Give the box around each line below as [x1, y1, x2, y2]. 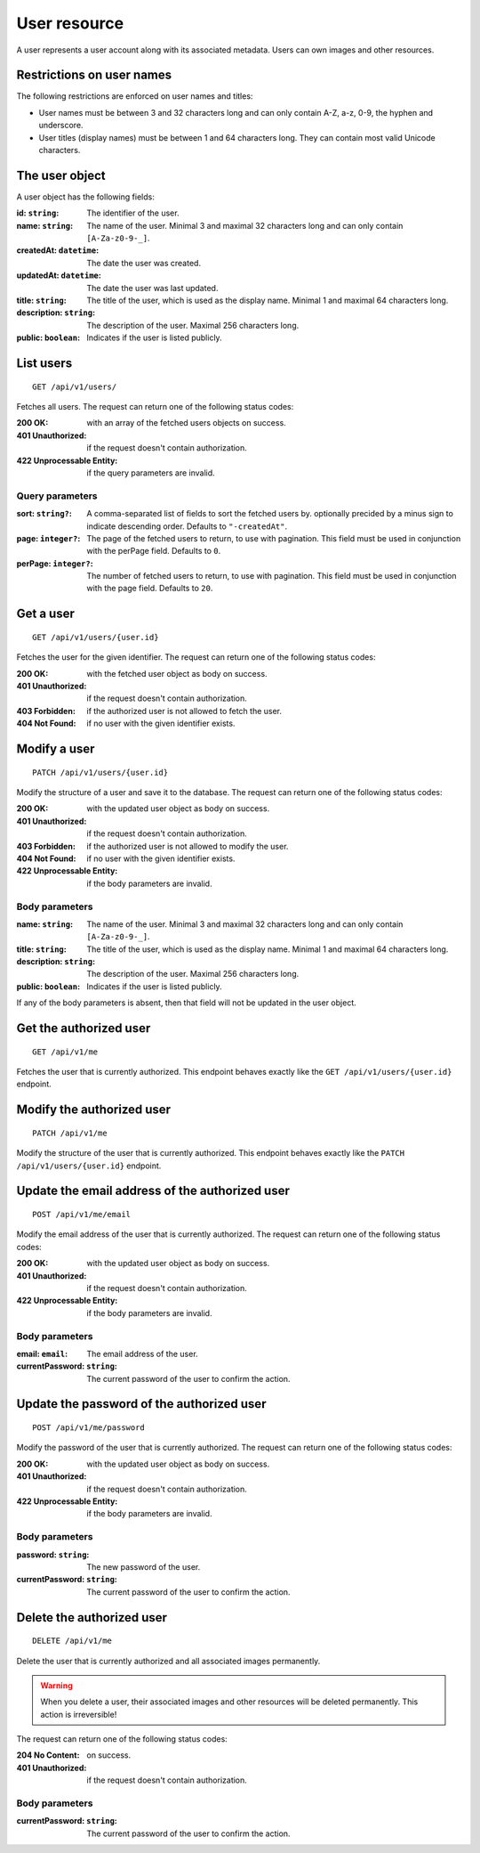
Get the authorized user [16, 1020, 151, 1036]
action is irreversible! [40, 1709, 117, 1719]
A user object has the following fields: [16, 191, 155, 202]
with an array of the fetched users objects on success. [86, 418, 286, 428]
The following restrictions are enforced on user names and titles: [16, 91, 253, 102]
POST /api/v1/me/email [32, 1209, 132, 1219]
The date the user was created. [86, 257, 202, 268]
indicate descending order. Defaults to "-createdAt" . [86, 521, 288, 532]
